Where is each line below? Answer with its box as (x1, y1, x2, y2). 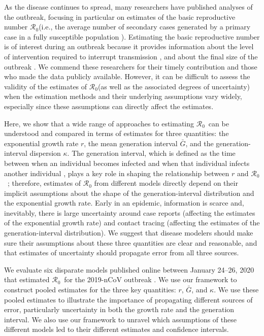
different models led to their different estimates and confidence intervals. (4, 324, 229, 334)
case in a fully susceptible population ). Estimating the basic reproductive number (4, 31, 260, 42)
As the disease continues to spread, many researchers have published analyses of (4, 2, 253, 12)
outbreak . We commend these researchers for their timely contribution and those (4, 61, 257, 72)
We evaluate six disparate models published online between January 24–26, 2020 (4, 264, 254, 275)
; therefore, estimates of (8, 178, 81, 188)
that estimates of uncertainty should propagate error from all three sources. (4, 247, 239, 258)
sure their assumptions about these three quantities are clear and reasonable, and (4, 237, 257, 248)
